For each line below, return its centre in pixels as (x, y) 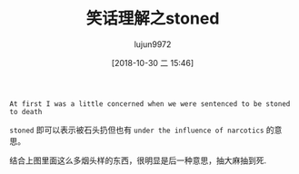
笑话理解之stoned (153, 19)
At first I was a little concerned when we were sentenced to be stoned (150, 104)
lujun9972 (153, 44)
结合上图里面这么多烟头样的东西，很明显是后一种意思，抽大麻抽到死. (138, 160)
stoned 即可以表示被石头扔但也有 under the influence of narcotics (137, 130)
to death (26, 111)
